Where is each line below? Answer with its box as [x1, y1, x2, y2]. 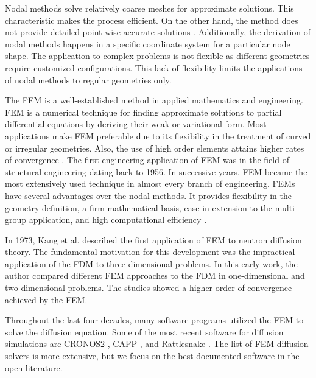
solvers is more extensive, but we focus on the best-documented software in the [5, 349, 300, 362]
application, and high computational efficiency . [29, 213, 207, 226]
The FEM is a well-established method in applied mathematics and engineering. [5, 94, 303, 107]
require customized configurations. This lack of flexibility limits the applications [5, 61, 303, 74]
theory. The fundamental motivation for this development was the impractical [5, 245, 295, 258]
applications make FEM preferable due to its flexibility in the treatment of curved [5, 129, 311, 142]
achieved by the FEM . [5, 293, 88, 306]
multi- [275, 201, 298, 214]
